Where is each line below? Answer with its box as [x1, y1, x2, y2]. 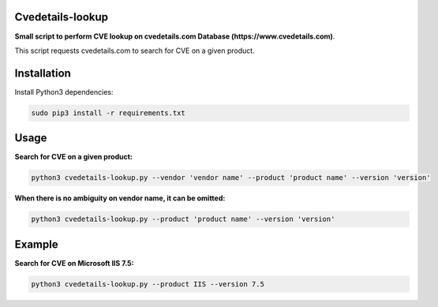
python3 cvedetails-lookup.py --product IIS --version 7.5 [31, 279, 264, 288]
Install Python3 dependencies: [14, 87, 114, 96]
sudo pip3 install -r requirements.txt [31, 108, 185, 118]
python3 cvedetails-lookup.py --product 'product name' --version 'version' [31, 215, 335, 224]
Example [14, 238, 58, 251]
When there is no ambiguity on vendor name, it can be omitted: [14, 193, 226, 203]
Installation [14, 66, 71, 80]
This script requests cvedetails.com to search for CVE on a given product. [14, 46, 256, 55]
